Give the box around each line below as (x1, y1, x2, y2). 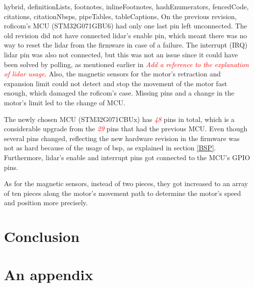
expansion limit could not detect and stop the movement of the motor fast (4, 78, 227, 88)
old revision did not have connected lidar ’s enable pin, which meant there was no (4, 30, 247, 40)
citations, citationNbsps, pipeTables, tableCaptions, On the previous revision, (4, 11, 237, 21)
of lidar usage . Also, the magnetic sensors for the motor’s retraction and (4, 69, 221, 79)
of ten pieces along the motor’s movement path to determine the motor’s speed (4, 188, 241, 198)
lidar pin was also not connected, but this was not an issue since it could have (4, 49, 238, 59)
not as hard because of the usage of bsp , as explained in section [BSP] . (4, 143, 216, 153)
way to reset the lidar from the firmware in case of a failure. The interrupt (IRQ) (4, 40, 248, 50)
